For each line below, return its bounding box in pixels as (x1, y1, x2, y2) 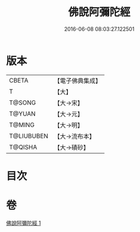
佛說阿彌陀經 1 (6, 219, 41, 226)
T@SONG (9, 98, 37, 107)
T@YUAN (9, 109, 36, 117)
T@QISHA (9, 143, 37, 151)
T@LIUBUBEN (9, 132, 48, 140)
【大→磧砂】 (54, 143, 90, 151)
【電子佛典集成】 (54, 77, 102, 85)
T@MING (9, 120, 35, 129)
